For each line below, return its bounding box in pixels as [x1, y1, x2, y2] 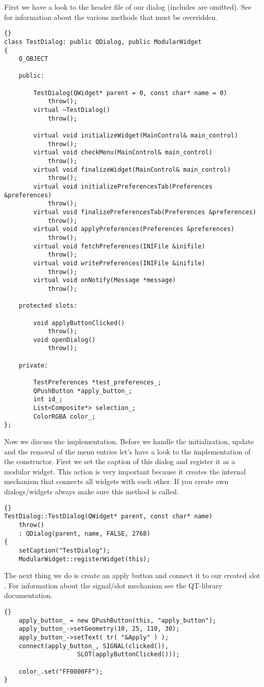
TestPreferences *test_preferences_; [33, 379, 161, 386]
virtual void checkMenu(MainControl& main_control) [33, 149, 213, 156]
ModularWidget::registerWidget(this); [18, 555, 151, 563]
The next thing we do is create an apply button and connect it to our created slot [4, 570, 260, 581]
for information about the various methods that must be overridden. [4, 11, 218, 22]
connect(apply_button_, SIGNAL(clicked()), [18, 642, 169, 650]
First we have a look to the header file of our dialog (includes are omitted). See [4, 2, 252, 12]
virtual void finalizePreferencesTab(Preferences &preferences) [33, 208, 256, 216]
